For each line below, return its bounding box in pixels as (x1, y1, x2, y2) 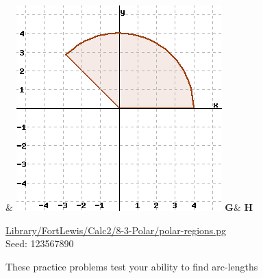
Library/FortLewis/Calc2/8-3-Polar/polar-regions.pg (5, 223, 227, 237)
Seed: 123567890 (5, 236, 74, 251)
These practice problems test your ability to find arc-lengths (5, 259, 258, 273)
